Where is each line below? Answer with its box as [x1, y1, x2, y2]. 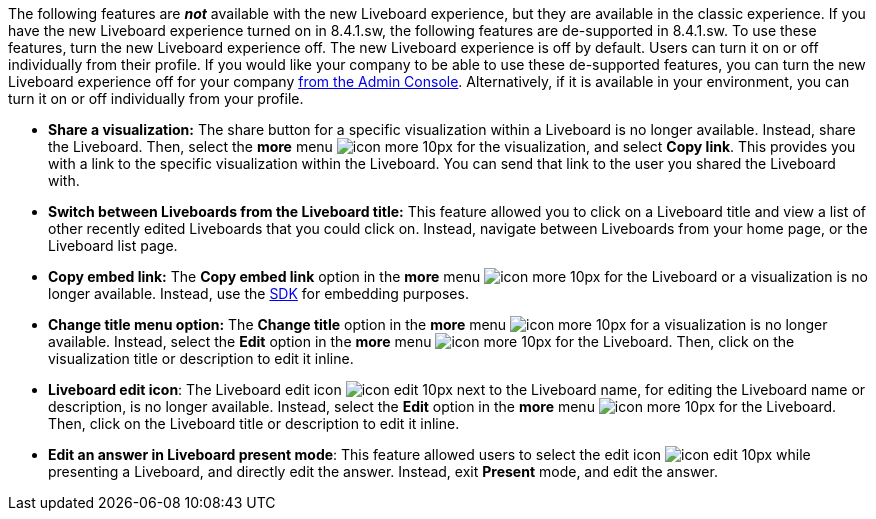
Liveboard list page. [48, 237, 178, 254]
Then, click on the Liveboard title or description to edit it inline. [48, 415, 460, 432]
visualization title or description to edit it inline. [48, 350, 354, 367]
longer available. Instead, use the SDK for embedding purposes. [48, 285, 469, 302]
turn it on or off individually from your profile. [8, 90, 304, 107]
